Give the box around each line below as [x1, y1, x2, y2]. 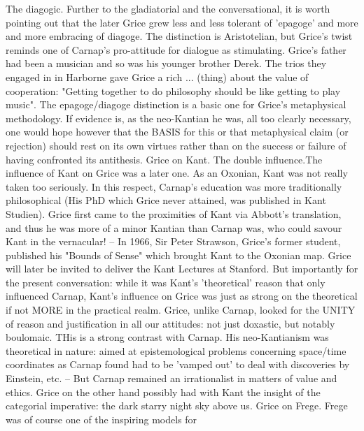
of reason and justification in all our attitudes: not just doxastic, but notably [6, 316, 335, 330]
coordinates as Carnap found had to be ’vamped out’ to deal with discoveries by [6, 357, 350, 372]
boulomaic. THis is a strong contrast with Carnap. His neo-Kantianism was [6, 330, 329, 344]
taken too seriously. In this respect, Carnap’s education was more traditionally [6, 179, 342, 193]
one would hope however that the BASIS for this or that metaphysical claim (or [6, 124, 349, 139]
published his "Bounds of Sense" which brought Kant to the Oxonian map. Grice [6, 247, 351, 262]
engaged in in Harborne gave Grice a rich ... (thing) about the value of [6, 69, 309, 84]
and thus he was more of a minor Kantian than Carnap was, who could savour [6, 220, 342, 235]
